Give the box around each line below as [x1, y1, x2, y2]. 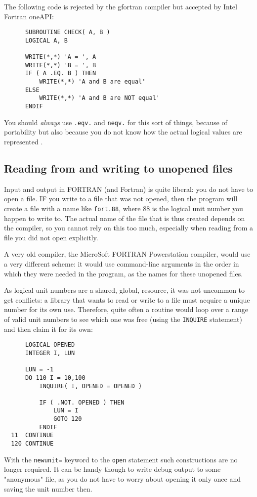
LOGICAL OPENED [25, 341, 75, 349]
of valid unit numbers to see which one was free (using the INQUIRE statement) [4, 314, 242, 324]
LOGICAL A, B [25, 37, 68, 44]
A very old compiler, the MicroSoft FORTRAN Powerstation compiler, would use [4, 249, 251, 259]
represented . [4, 136, 43, 146]
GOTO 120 [53, 415, 82, 423]
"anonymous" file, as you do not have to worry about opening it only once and [4, 474, 241, 484]
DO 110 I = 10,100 [25, 374, 86, 381]
